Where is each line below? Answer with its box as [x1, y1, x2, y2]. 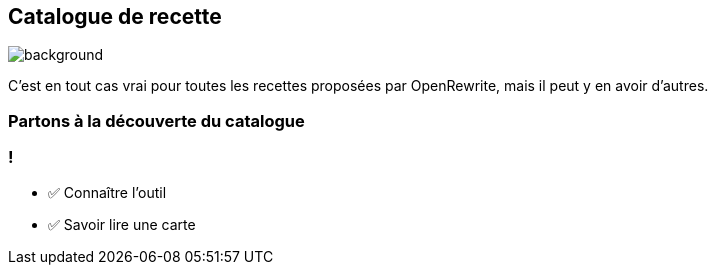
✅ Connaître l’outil [48, 183, 167, 201]
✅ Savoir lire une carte [48, 215, 196, 233]
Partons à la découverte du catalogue [8, 110, 305, 131]
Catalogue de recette [8, 4, 222, 29]
